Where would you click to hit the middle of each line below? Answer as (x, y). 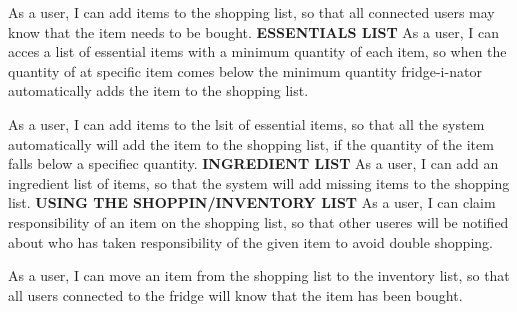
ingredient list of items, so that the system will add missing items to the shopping (259, 182)
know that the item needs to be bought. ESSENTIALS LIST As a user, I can (253, 31)
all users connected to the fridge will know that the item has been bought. (235, 294)
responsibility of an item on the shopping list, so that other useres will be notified (258, 221)
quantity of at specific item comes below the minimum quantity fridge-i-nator (245, 70)
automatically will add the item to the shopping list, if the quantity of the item (251, 143)
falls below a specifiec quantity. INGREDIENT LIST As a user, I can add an (253, 163)
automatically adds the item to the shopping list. (158, 90)
